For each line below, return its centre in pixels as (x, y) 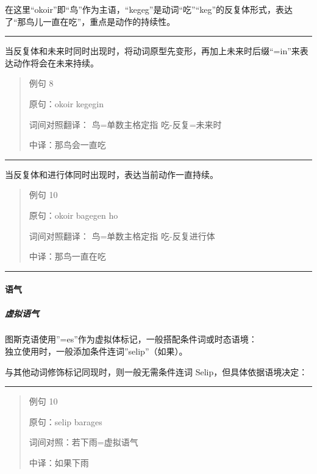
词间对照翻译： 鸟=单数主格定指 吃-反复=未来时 (125, 124)
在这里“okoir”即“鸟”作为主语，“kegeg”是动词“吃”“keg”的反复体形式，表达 (149, 9)
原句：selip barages (66, 421)
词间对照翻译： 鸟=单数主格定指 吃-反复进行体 (122, 235)
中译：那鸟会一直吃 (67, 145)
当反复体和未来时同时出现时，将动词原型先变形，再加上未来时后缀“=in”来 (152, 51)
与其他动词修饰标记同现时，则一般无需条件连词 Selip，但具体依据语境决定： (156, 371)
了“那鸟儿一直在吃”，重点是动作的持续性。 (90, 21)
